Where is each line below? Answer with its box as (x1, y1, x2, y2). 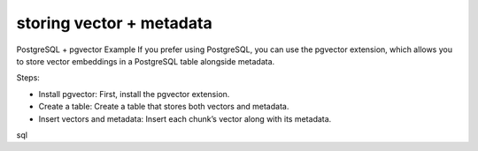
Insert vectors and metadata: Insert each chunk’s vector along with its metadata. (38, 113, 332, 124)
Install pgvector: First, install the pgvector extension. (38, 88, 230, 99)
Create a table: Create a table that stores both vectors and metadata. (38, 102, 289, 112)
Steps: (16, 72, 40, 83)
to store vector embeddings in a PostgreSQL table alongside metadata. (16, 56, 275, 66)
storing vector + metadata (16, 13, 212, 33)
